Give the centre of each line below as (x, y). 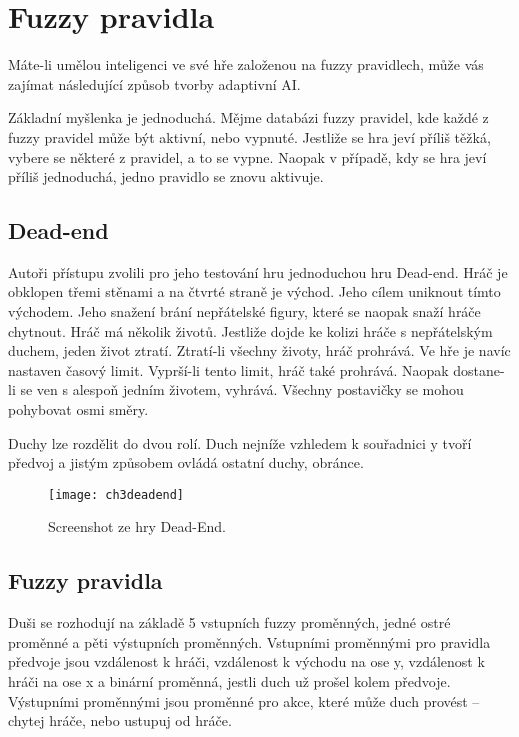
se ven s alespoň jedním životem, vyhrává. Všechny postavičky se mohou (242, 389)
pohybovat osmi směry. (78, 409)
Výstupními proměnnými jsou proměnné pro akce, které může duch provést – (244, 700)
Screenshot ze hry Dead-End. (137, 526)
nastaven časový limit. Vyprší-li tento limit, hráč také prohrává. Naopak (228, 369)
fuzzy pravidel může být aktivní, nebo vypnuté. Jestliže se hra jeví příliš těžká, (249, 136)
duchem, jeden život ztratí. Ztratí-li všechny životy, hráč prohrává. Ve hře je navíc (259, 350)
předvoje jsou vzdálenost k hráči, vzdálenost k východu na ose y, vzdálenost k (246, 661)
